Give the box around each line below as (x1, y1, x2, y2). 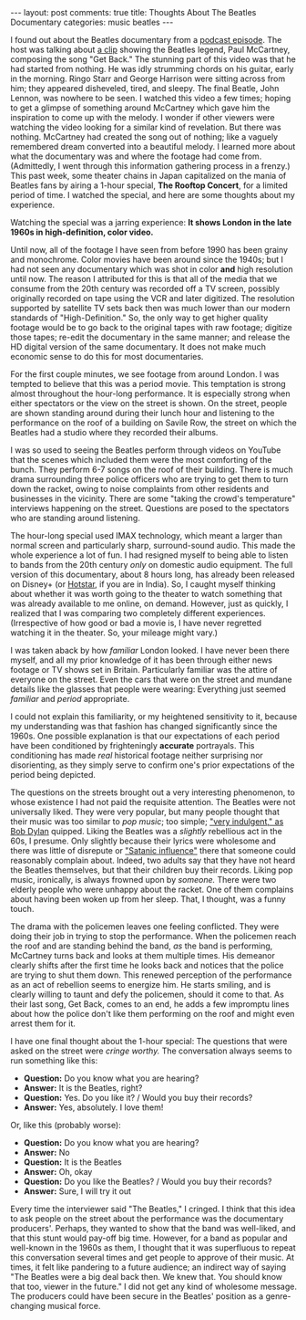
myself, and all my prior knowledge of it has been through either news (10, 655, 272, 665)
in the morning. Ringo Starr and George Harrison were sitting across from (10, 73, 286, 84)
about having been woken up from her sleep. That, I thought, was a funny (10, 894, 286, 905)
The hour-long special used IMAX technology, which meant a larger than (10, 530, 283, 540)
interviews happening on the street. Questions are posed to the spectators (10, 503, 290, 513)
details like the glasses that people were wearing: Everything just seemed (10, 684, 286, 695)
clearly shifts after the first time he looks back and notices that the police (10, 960, 284, 970)
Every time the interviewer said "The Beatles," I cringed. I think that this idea (10, 1203, 296, 1214)
